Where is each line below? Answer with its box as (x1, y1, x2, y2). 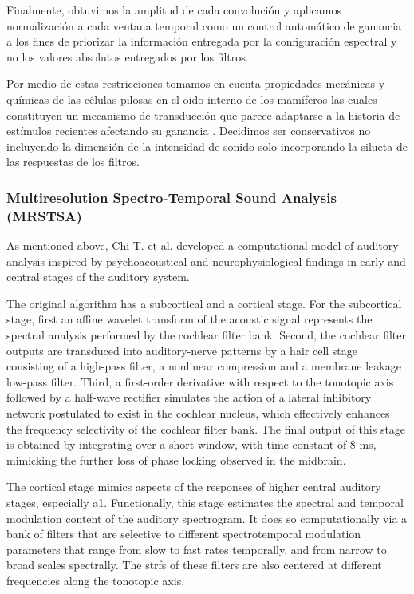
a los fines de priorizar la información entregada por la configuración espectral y (6, 33, 397, 49)
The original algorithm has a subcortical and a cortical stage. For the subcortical (6, 295, 402, 311)
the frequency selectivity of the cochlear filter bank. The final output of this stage (6, 420, 406, 437)
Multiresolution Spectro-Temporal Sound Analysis (6, 187, 337, 207)
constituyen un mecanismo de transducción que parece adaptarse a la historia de (6, 106, 400, 123)
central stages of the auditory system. (6, 268, 190, 285)
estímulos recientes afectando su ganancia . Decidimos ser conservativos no (6, 122, 371, 139)
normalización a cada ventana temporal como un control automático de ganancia (6, 17, 402, 34)
